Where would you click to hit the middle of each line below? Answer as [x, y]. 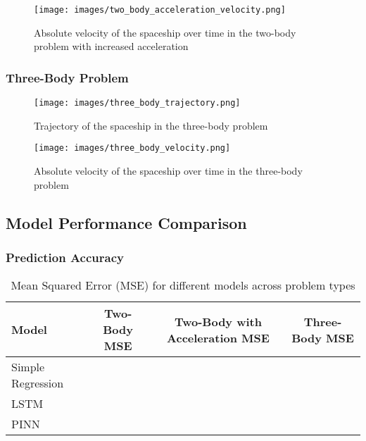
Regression [38, 383]
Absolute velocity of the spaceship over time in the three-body [168, 170]
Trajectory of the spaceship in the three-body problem [151, 125]
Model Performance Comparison [126, 222]
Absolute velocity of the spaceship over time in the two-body [165, 32]
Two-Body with [218, 321]
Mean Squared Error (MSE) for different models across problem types [183, 285]
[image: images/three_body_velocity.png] [132, 148]
